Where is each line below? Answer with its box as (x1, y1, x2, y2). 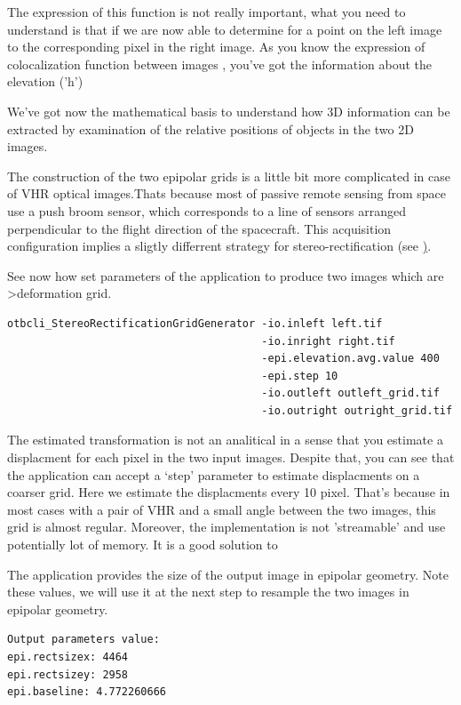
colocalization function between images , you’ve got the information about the (7, 54, 433, 73)
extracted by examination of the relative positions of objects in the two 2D (7, 119, 414, 138)
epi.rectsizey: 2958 (7, 668, 129, 681)
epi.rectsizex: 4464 (7, 651, 129, 663)
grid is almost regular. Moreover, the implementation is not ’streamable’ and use (7, 517, 446, 536)
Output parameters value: (7, 633, 160, 646)
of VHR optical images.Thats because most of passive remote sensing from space (7, 184, 446, 203)
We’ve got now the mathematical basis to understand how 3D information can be (7, 101, 450, 120)
